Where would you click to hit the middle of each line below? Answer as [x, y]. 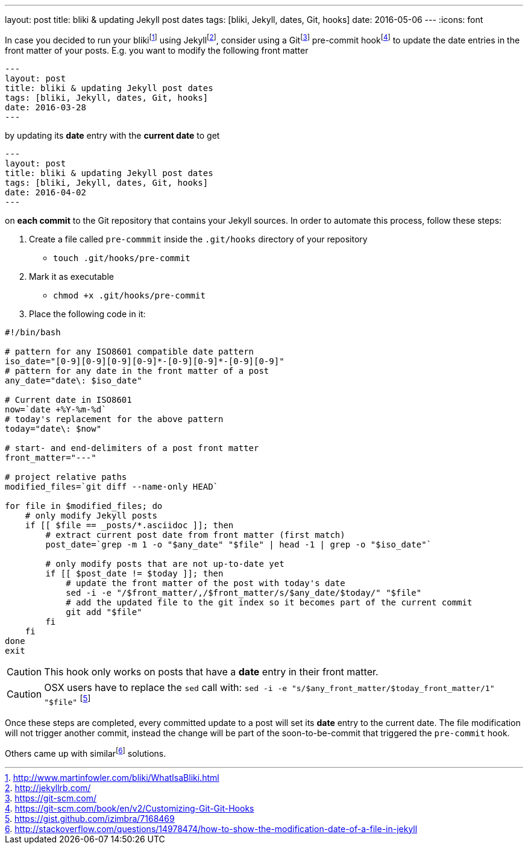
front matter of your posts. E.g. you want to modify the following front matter [157, 50]
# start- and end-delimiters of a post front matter [132, 448]
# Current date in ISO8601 [68, 399]
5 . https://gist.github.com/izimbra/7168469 [90, 818]
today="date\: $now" [53, 428]
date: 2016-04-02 [46, 192]
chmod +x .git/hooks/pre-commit [129, 295]
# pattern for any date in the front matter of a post [137, 371]
